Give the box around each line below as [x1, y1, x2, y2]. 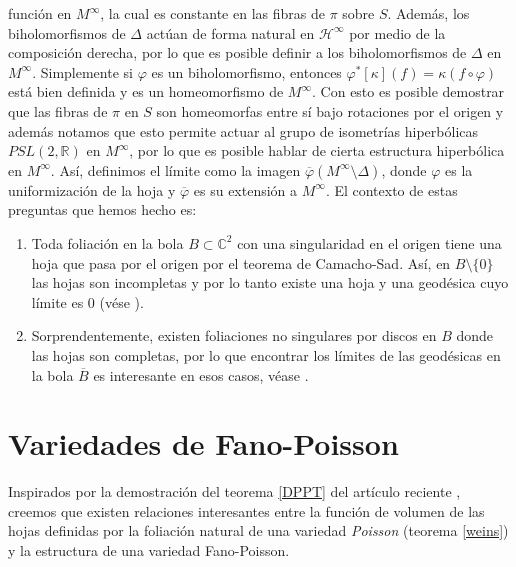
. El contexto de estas [325, 179, 458, 200]
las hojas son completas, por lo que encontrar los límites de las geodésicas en [31, 344, 501, 365]
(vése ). [99, 291, 144, 312]
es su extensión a [193, 179, 298, 200]
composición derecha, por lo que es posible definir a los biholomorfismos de [8, 42, 467, 63]
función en [8, 3, 72, 23]
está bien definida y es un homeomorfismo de [8, 81, 284, 102]
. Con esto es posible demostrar [312, 81, 505, 102]
